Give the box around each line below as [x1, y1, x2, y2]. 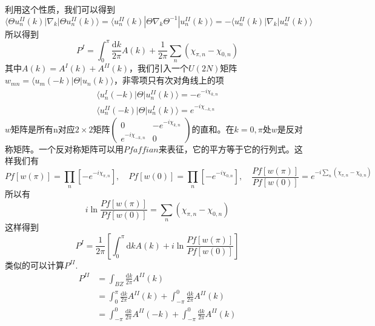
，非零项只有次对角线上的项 [113, 74, 224, 86]
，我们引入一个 [129, 62, 189, 74]
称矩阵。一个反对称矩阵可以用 [5, 142, 124, 155]
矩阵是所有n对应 [11, 122, 75, 135]
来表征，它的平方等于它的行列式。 [158, 142, 294, 155]
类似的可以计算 [5, 258, 64, 271]
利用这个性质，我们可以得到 [5, 3, 115, 15]
